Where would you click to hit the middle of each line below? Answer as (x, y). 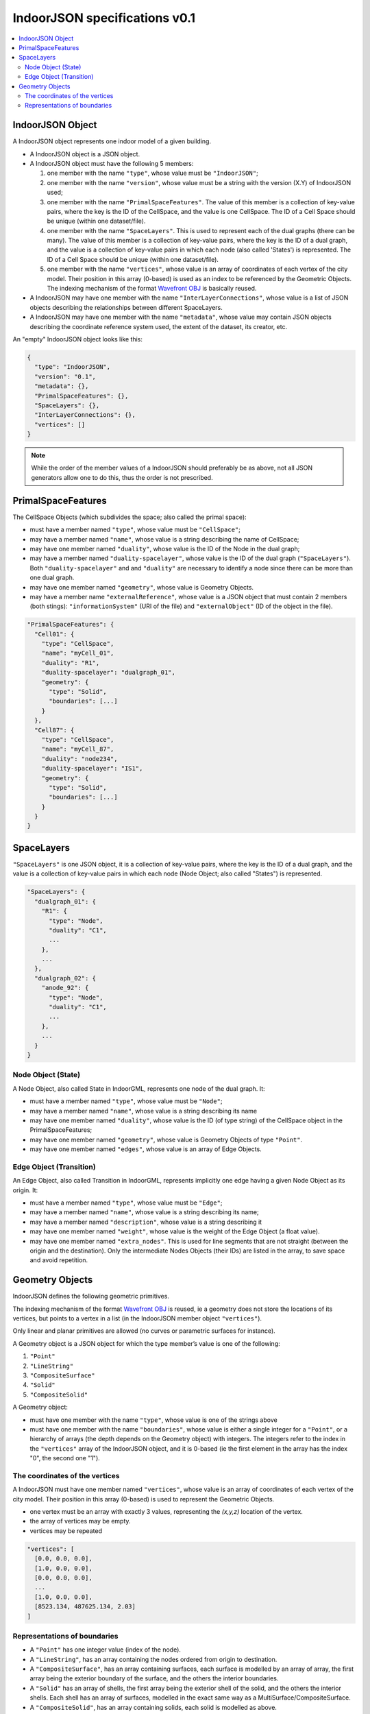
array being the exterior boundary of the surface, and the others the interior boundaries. (154, 1678)
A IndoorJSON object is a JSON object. (85, 154)
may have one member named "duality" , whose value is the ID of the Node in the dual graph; (165, 548)
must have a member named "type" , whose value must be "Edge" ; (126, 1203)
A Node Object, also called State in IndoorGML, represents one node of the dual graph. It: (139, 1088)
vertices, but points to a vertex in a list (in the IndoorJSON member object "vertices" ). (137, 1318)
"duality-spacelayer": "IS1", (92, 769)
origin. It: (25, 1190)
